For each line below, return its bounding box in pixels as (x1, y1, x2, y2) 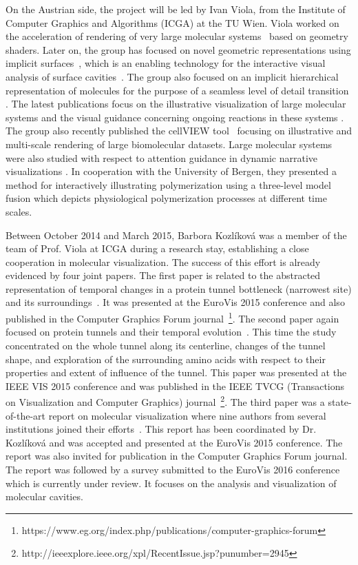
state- (328, 394, 352, 409)
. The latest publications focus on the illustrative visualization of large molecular (6, 96, 346, 111)
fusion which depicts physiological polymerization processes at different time (6, 191, 327, 205)
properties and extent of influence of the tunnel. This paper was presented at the (6, 365, 347, 380)
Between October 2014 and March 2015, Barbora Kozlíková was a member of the (6, 227, 347, 242)
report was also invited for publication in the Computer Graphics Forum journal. (6, 449, 348, 463)
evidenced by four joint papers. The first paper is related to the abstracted (6, 268, 321, 282)
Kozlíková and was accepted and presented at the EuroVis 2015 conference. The (6, 435, 343, 449)
